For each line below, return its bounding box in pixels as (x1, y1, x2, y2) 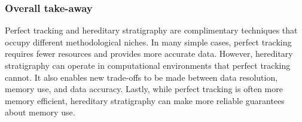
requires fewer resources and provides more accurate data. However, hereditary (5, 47, 293, 60)
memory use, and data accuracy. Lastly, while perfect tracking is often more (5, 83, 283, 95)
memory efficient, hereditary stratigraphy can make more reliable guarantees (5, 94, 285, 106)
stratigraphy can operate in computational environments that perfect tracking (5, 59, 291, 71)
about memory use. (5, 106, 75, 118)
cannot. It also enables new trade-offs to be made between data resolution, (5, 71, 278, 83)
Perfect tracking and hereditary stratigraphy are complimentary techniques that (5, 24, 298, 36)
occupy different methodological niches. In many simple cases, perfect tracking (5, 35, 292, 48)
